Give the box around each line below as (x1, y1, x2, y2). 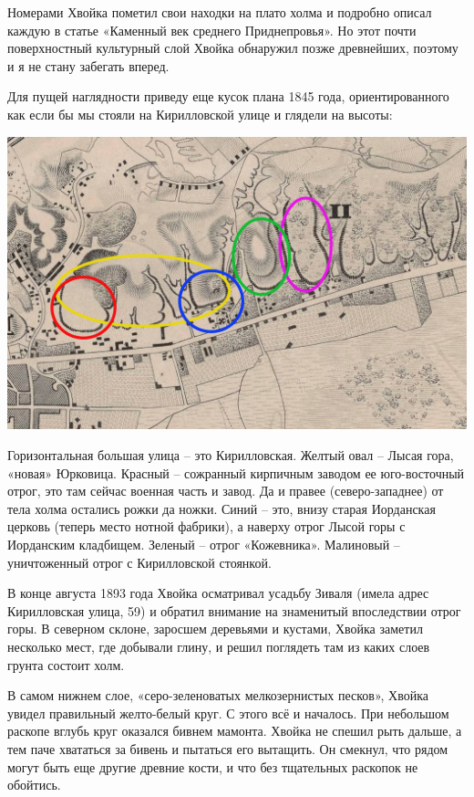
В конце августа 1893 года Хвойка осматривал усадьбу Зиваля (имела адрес (7, 583, 429, 603)
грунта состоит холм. (7, 655, 125, 674)
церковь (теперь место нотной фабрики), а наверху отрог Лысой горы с (7, 517, 406, 536)
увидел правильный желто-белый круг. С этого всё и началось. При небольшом (7, 703, 449, 722)
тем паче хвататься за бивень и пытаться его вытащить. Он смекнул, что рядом (7, 739, 448, 758)
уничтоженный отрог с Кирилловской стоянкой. (7, 552, 272, 572)
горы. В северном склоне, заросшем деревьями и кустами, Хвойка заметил (7, 619, 423, 638)
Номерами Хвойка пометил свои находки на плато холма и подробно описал (7, 3, 432, 21)
